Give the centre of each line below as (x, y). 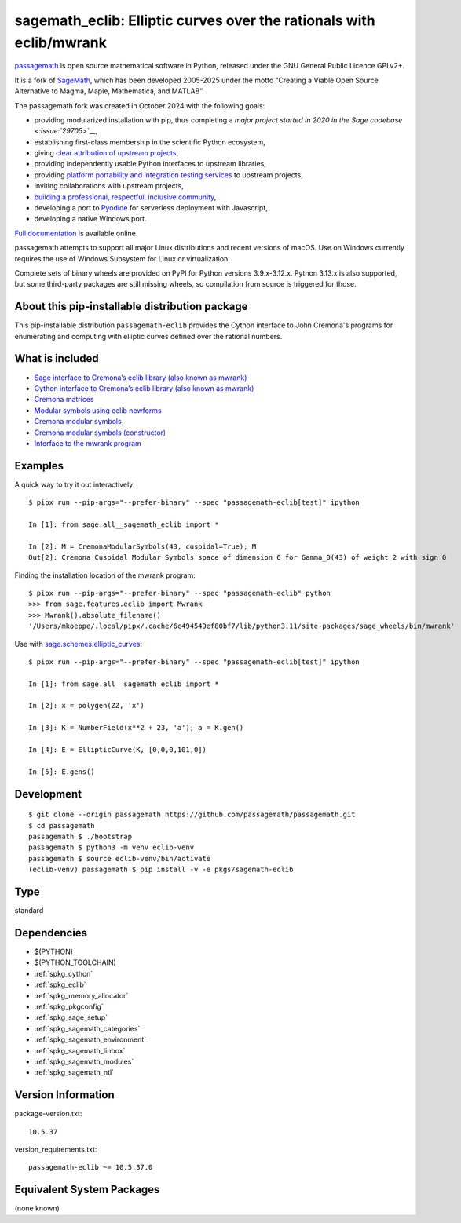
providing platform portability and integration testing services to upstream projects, (169, 175)
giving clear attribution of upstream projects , (106, 153)
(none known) (37, 1208)
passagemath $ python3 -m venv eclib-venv (112, 847)
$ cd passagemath (62, 825)
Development (48, 794)
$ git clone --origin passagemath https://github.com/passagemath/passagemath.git (192, 815)
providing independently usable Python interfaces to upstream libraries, (150, 164)
